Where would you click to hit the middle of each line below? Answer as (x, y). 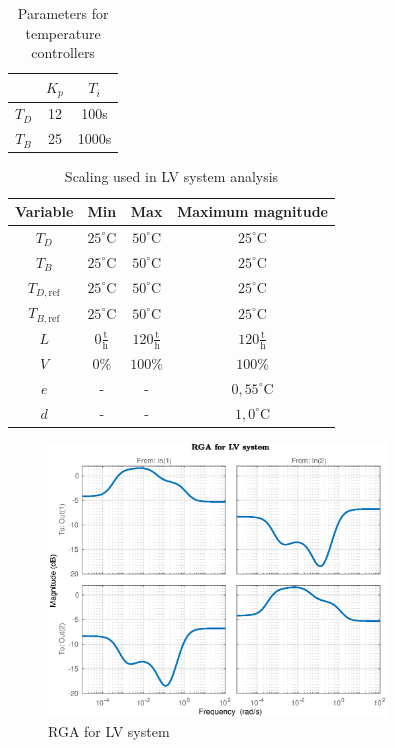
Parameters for (63, 13)
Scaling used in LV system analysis (171, 176)
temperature (63, 32)
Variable (44, 211)
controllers (63, 52)
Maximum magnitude (252, 211)
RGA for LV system (109, 731)
